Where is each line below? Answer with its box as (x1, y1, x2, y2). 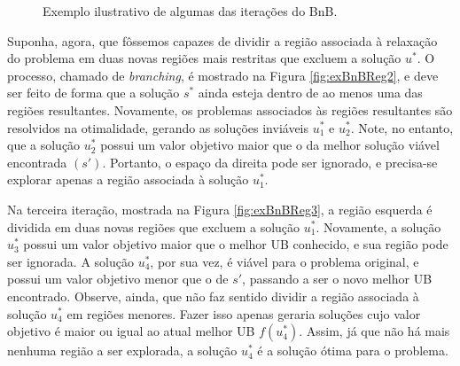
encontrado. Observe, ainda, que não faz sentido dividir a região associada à (7, 286, 419, 305)
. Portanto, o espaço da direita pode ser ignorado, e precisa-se (102, 152, 438, 171)
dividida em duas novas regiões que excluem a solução (7, 217, 300, 236)
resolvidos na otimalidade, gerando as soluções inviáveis (7, 118, 309, 136)
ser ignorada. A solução (7, 252, 134, 270)
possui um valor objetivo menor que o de (7, 269, 229, 288)
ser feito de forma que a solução (7, 83, 180, 102)
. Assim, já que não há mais (299, 322, 450, 340)
